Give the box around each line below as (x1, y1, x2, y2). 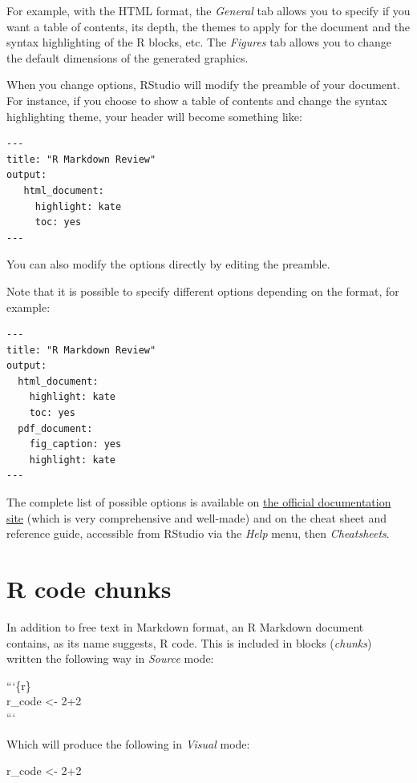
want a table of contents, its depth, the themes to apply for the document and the (6, 18, 411, 34)
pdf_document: (18, 422, 93, 434)
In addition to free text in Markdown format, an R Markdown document (6, 618, 364, 635)
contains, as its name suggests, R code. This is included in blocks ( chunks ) (6, 634, 372, 651)
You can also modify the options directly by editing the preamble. (6, 256, 330, 272)
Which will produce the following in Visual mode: (6, 735, 250, 752)
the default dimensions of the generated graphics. (6, 49, 249, 66)
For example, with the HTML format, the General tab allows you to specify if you (6, 2, 411, 18)
